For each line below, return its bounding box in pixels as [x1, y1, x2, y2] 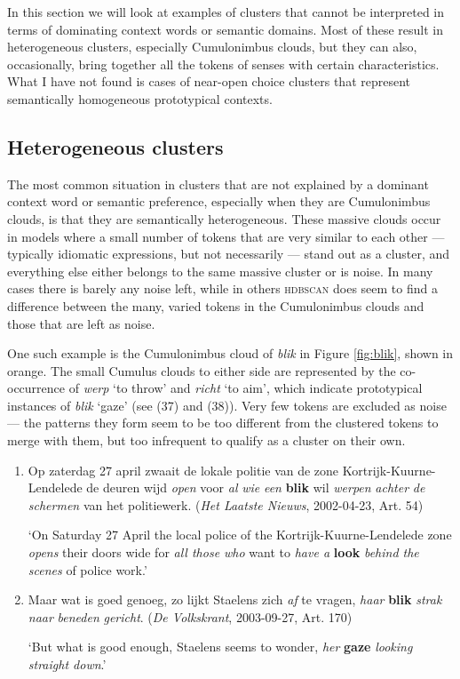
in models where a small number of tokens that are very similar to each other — [7, 227, 445, 245]
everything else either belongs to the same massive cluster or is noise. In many [7, 261, 433, 280]
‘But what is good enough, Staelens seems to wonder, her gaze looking [28, 637, 413, 656]
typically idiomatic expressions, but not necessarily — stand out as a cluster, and [7, 244, 450, 263]
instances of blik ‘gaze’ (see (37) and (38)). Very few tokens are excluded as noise [7, 395, 447, 414]
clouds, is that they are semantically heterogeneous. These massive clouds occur [7, 209, 441, 228]
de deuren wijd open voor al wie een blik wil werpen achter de [86, 478, 425, 497]
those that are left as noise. [7, 314, 155, 332]
